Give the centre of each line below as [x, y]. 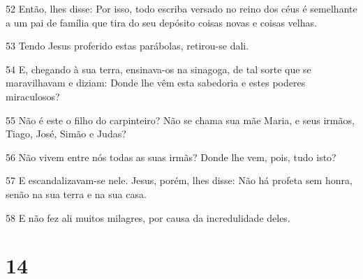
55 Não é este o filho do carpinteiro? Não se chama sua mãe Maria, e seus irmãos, [180, 120]
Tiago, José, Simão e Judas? [66, 134]
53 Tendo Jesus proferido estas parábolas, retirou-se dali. [127, 46]
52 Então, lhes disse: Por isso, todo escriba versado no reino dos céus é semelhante [181, 8]
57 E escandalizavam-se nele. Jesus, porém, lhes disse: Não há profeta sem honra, [179, 180]
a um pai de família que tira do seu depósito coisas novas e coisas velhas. [161, 22]
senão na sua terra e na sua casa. [76, 194]
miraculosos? [33, 96]
